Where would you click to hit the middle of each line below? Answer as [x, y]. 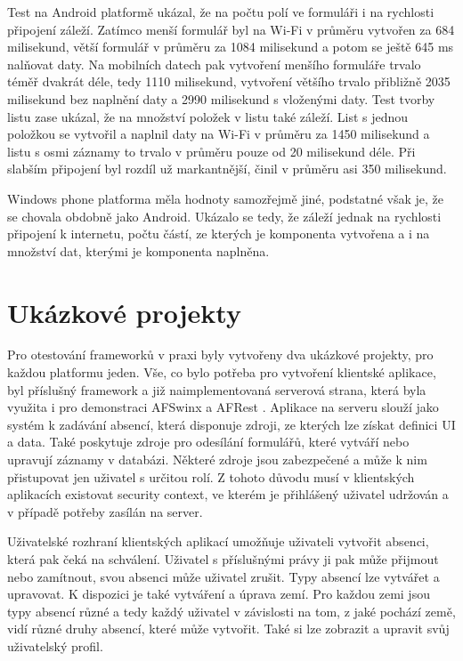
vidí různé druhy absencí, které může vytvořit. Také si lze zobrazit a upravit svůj [228, 629]
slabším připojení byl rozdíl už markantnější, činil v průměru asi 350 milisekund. [227, 169]
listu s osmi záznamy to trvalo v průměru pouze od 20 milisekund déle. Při [211, 151]
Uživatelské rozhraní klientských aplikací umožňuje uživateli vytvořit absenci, [218, 541]
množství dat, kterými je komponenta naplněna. [138, 250]
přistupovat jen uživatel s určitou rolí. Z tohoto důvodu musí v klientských [211, 476]
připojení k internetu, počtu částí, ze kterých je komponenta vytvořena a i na [219, 234]
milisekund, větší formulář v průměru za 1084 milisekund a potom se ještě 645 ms [231, 47]
